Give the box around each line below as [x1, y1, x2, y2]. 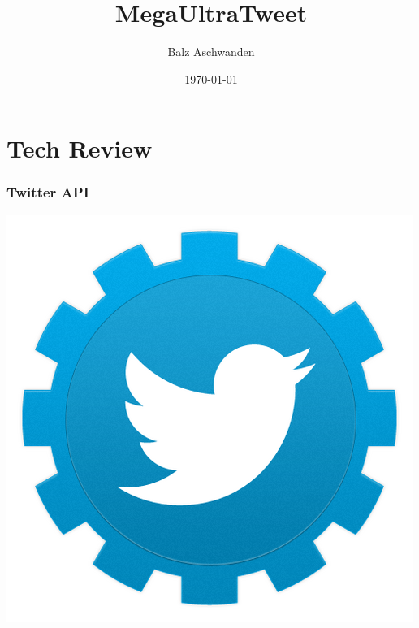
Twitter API [6, 182, 89, 202]
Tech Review [6, 132, 153, 165]
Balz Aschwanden [167, 43, 255, 60]
